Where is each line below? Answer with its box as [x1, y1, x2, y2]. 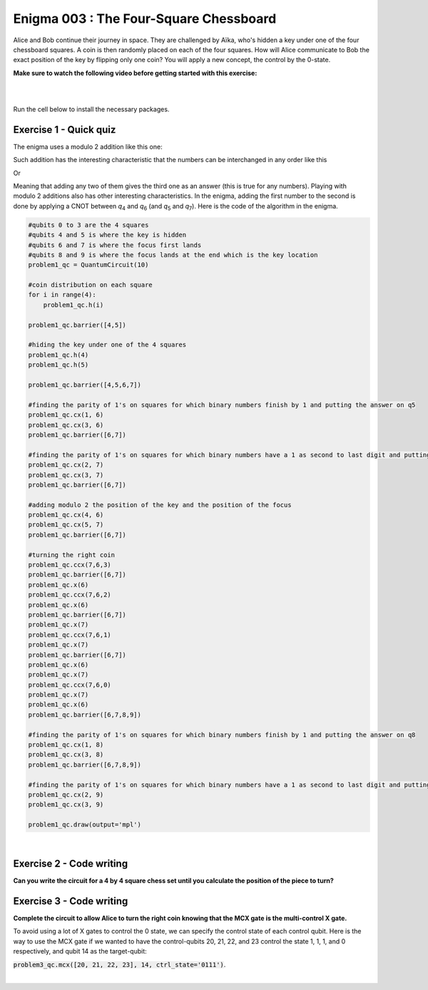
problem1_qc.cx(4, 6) [28, 511, 104, 519]
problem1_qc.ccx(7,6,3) [28, 561, 112, 569]
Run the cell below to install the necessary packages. [13, 104, 170, 114]
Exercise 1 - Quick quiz [13, 124, 116, 136]
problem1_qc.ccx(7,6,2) [28, 591, 112, 599]
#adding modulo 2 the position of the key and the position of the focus [28, 501, 292, 509]
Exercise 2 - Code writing [13, 857, 128, 869]
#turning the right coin [28, 551, 116, 559]
